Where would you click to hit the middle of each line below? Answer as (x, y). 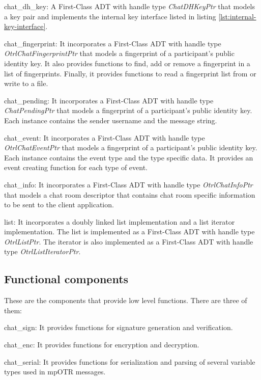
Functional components (66, 279)
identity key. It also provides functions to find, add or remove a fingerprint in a (127, 63)
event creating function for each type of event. (76, 167)
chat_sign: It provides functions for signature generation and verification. (119, 327)
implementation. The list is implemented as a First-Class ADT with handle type (129, 232)
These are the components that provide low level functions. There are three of (126, 300)
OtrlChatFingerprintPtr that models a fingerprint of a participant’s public (119, 53)
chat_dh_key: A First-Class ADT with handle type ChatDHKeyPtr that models (130, 6)
